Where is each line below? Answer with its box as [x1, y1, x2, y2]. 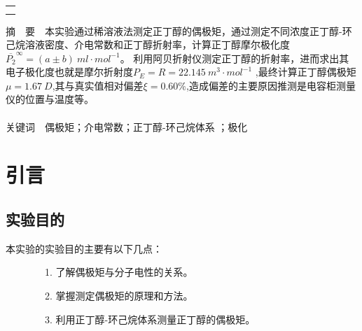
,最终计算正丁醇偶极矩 [255, 64, 356, 79]
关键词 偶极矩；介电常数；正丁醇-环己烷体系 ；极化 [6, 119, 248, 134]
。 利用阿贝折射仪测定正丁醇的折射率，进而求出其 [120, 50, 349, 65]
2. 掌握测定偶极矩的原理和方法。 [44, 288, 193, 303]
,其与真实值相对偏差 [52, 78, 144, 92]
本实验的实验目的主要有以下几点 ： [6, 241, 162, 255]
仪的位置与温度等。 [6, 92, 94, 106]
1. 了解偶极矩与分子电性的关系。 [44, 265, 193, 279]
